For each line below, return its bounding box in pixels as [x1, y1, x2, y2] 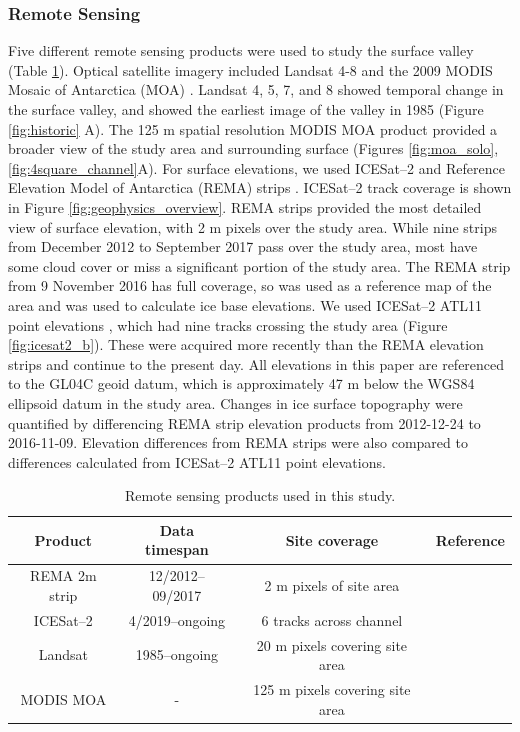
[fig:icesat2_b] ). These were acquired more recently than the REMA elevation [8, 334, 484, 355]
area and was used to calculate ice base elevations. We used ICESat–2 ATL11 [8, 294, 483, 315]
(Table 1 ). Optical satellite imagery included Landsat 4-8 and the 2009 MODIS [8, 59, 493, 80]
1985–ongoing [135, 644, 219, 665]
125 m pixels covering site [253, 679, 411, 700]
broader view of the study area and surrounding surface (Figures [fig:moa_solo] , [8, 138, 499, 159]
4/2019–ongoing [128, 609, 226, 630]
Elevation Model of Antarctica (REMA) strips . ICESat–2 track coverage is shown [8, 177, 512, 198]
